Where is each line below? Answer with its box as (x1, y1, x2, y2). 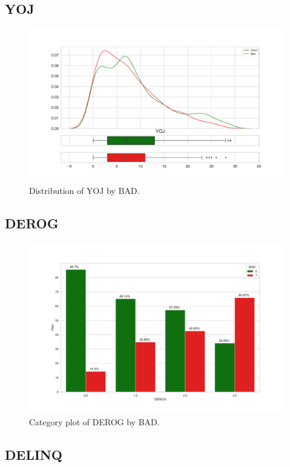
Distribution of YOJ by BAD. (29, 184, 140, 197)
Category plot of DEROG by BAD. (29, 415, 160, 428)
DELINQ (5, 445, 63, 463)
